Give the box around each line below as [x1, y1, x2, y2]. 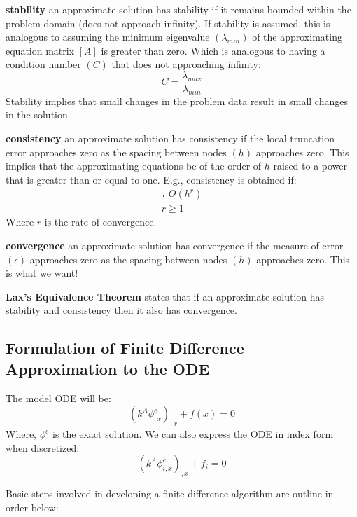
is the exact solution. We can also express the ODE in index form [52, 427, 334, 441]
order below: [6, 499, 59, 514]
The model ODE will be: [6, 390, 111, 405]
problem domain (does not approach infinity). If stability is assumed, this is [6, 15, 330, 30]
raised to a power [273, 158, 348, 173]
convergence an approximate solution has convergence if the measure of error [6, 238, 344, 253]
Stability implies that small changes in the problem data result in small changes [6, 93, 348, 108]
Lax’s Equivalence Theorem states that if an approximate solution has [6, 289, 325, 303]
